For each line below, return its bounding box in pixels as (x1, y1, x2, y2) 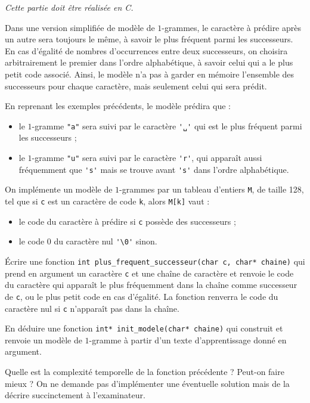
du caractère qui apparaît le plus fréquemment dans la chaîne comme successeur (5, 278, 297, 291)
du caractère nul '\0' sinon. (54, 235, 157, 247)
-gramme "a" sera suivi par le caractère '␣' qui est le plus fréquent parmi (32, 119, 302, 132)
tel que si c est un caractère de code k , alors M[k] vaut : (5, 194, 210, 207)
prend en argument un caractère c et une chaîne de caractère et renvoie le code (5, 266, 294, 279)
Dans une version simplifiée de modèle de (5, 21, 155, 33)
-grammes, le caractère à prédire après (162, 21, 302, 33)
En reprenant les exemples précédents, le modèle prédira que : (5, 100, 231, 112)
